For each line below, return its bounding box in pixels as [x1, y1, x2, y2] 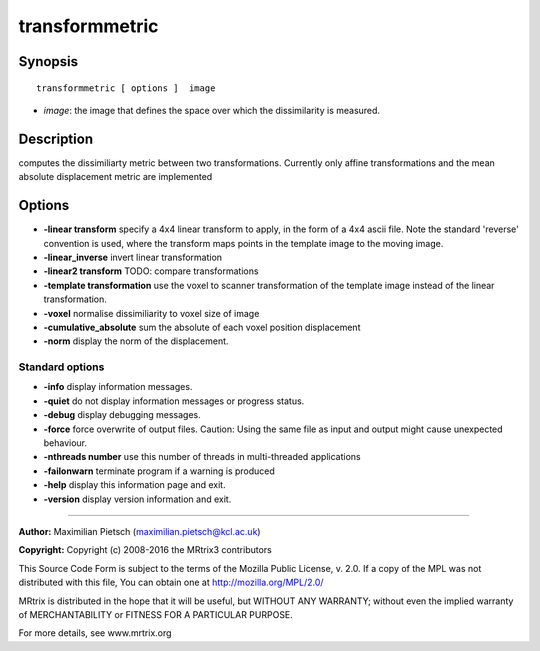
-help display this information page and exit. [43, 479, 226, 491]
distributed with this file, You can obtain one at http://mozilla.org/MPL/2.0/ [18, 576, 324, 589]
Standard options [18, 360, 105, 374]
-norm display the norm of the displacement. [43, 335, 229, 347]
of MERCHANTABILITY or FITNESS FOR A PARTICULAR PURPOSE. [18, 608, 294, 620]
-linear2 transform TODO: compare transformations [43, 265, 259, 277]
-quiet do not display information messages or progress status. [43, 395, 305, 407]
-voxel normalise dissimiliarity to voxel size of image [43, 307, 260, 319]
